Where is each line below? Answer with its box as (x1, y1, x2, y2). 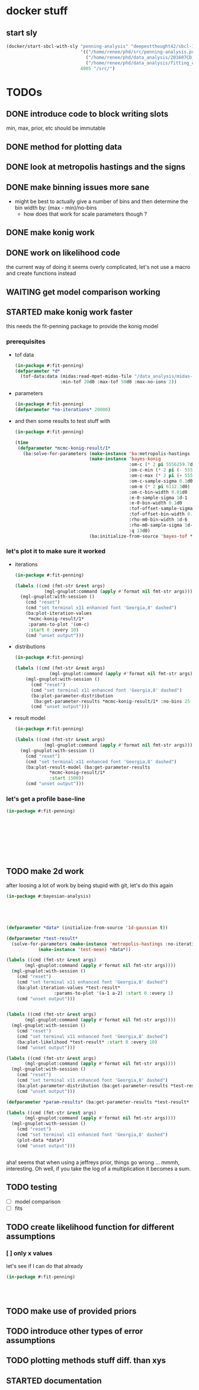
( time (14, 440, 28, 446)
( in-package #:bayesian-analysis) (6, 893, 92, 899)
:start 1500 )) (49, 775, 84, 782)
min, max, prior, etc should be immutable (6, 124, 106, 132)
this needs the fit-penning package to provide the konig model (6, 323, 159, 330)
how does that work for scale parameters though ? (23, 210, 147, 217)
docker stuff (6, 4, 68, 18)
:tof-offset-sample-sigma (129, 505, 193, 512)
